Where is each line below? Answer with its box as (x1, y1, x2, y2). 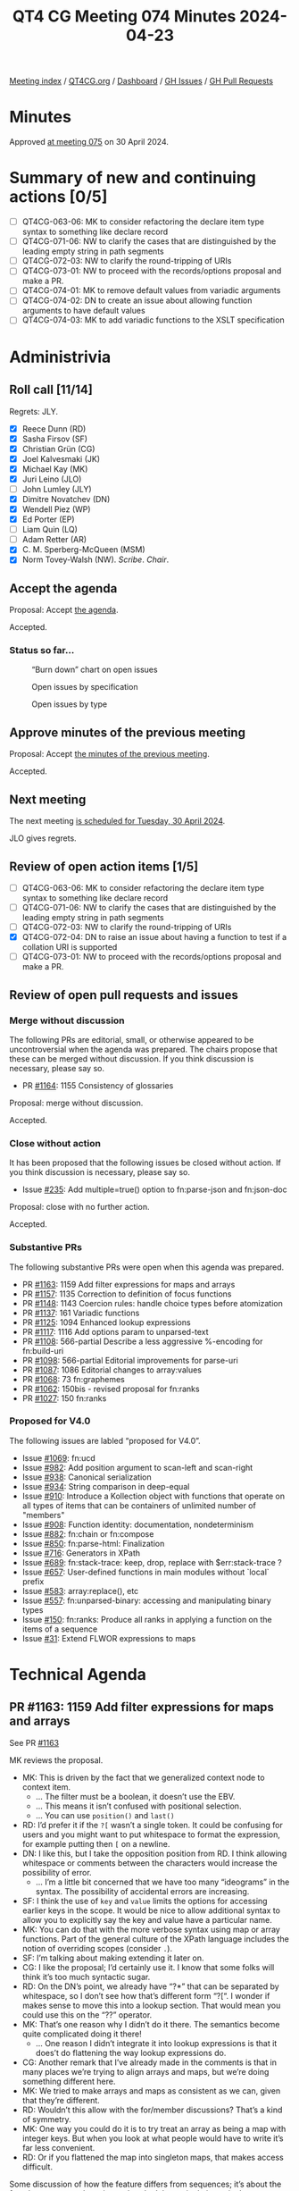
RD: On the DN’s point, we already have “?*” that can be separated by (21, 1981, 279, 1992)
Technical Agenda (9, 1665, 147, 1684)
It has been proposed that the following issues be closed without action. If (9, 1157, 281, 1168)
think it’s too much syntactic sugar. (21, 1971, 151, 1982)
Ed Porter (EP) (21, 514, 75, 525)
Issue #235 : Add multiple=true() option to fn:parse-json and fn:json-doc (21, 1184, 287, 1195)
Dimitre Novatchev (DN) (21, 493, 111, 504)
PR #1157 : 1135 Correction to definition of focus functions (21, 1289, 232, 1299)
